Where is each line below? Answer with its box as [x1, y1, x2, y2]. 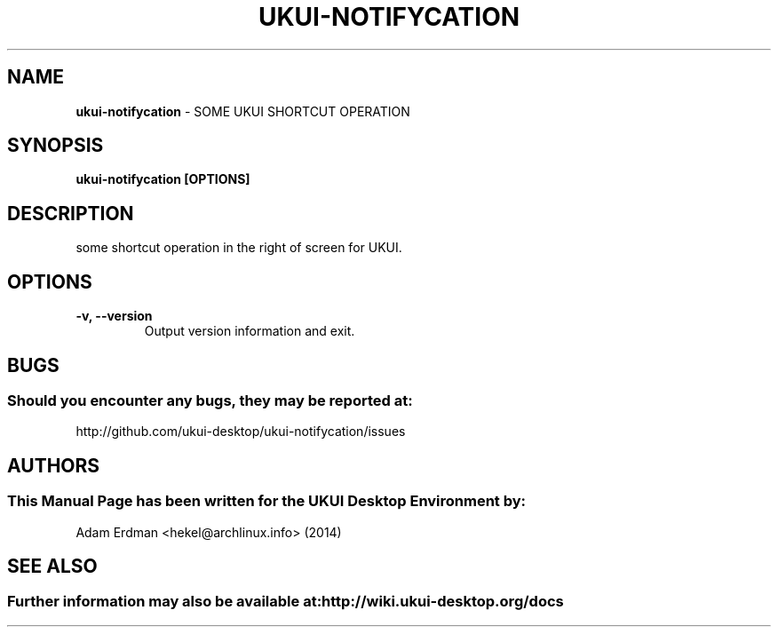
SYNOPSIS [7, 134, 104, 157]
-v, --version [75, 308, 153, 324]
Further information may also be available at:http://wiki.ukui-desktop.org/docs [7, 592, 564, 611]
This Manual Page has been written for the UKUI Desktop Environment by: [7, 492, 527, 511]
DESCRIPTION [7, 202, 134, 225]
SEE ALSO [7, 554, 98, 577]
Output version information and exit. [144, 323, 355, 339]
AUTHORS [7, 454, 100, 477]
